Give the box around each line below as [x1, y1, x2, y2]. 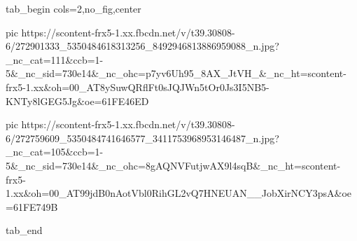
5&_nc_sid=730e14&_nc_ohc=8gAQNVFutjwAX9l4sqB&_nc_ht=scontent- [6, 158, 341, 172]
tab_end [6, 223, 43, 237]
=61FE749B [6, 199, 58, 214]
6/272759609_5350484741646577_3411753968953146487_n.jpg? [6, 130, 279, 145]
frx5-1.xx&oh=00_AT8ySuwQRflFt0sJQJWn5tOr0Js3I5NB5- [6, 79, 269, 94]
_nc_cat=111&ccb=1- [6, 52, 104, 67]
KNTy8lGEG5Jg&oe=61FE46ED [6, 93, 149, 108]
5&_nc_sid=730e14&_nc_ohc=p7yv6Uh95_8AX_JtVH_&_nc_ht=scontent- [6, 66, 346, 81]
